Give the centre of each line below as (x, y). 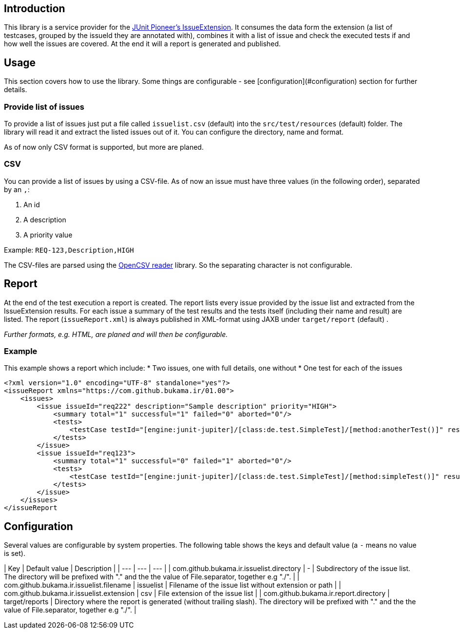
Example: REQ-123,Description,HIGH (69, 250)
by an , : (17, 189)
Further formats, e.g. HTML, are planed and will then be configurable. (116, 334)
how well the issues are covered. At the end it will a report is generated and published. (143, 44)
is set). (15, 554)
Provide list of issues (44, 107)
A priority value (48, 235)
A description (45, 219)
